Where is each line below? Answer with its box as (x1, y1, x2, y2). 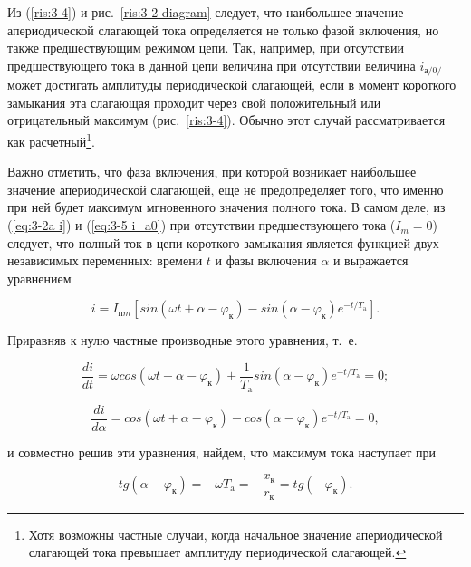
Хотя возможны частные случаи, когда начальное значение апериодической (28, 524, 443, 543)
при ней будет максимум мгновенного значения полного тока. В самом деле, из (7, 197, 446, 216)
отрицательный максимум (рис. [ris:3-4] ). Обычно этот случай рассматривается (7, 111, 446, 130)
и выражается (332, 251, 409, 270)
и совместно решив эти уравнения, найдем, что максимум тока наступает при (7, 442, 437, 461)
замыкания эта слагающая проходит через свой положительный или (7, 92, 381, 111)
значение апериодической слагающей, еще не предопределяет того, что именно (7, 179, 444, 198)
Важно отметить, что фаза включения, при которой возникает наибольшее (7, 162, 417, 181)
